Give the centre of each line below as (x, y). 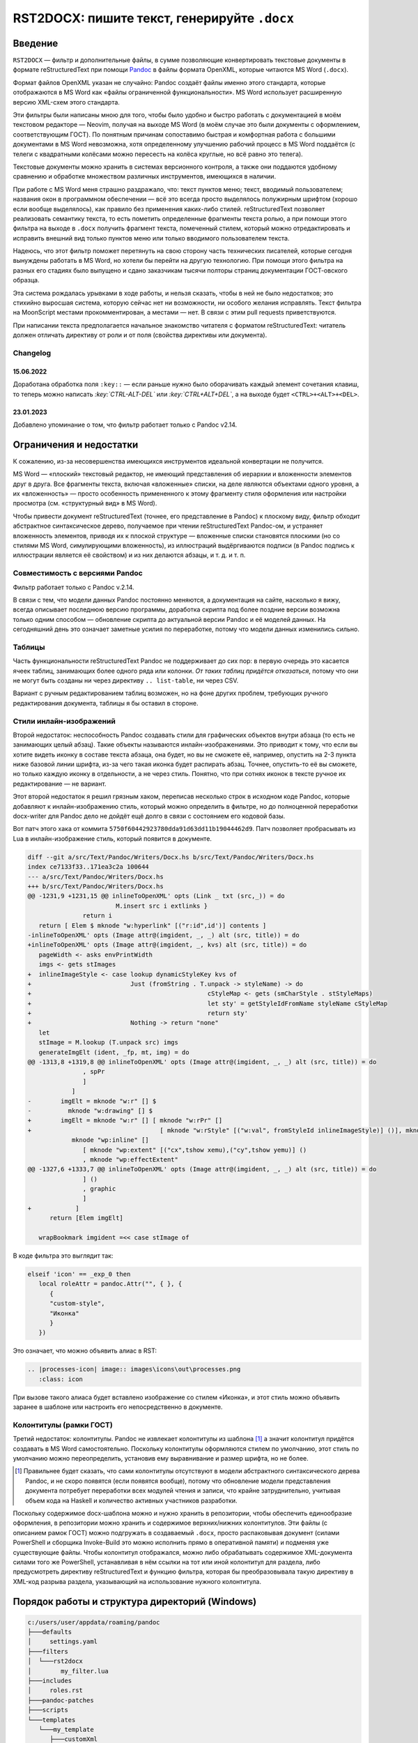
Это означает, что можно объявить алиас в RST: (85, 1351)
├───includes (50, 1681)
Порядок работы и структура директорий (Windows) (135, 1601)
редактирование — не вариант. (60, 784)
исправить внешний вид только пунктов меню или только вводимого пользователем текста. (151, 238)
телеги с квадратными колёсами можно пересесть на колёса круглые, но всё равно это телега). (158, 154)
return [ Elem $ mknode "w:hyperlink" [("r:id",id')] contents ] (153, 925)
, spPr (94, 1072)
